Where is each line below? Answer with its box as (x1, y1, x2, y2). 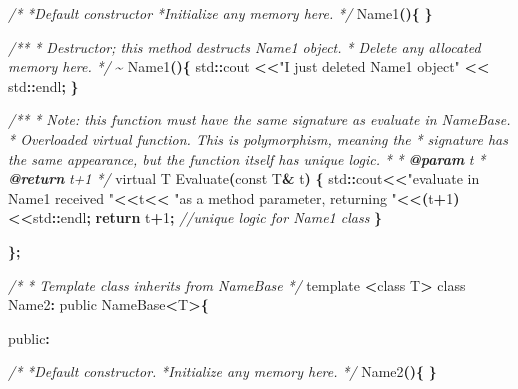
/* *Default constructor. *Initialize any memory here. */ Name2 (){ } (8, 361, 437, 382)
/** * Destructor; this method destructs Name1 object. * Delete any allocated (8, 36, 481, 57)
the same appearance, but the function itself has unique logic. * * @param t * (8, 148, 486, 169)
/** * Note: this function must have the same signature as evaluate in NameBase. (8, 109, 511, 130)
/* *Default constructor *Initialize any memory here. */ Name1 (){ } (8, 3, 433, 23)
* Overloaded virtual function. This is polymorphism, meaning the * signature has (8, 128, 508, 149)
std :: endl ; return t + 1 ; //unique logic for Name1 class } (33, 207, 383, 228)
